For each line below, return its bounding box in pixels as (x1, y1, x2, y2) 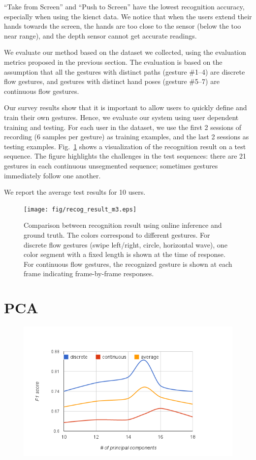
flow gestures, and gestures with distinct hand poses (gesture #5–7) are (4, 76, 220, 86)
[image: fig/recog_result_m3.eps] (24, 206, 137, 213)
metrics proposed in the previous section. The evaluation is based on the (4, 56, 223, 67)
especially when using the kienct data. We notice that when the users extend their (4, 11, 252, 21)
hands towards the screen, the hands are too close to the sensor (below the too (4, 21, 241, 31)
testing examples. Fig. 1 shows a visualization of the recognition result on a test (4, 141, 246, 151)
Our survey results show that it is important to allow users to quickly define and (4, 102, 247, 113)
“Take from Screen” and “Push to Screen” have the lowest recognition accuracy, (4, 1, 245, 11)
